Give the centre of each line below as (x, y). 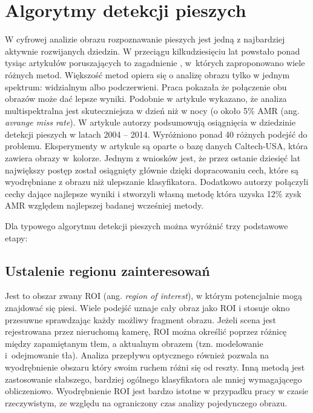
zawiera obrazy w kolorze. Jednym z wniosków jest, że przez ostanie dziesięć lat (153, 158)
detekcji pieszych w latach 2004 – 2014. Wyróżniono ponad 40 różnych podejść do (156, 134)
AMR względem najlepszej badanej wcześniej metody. (104, 205)
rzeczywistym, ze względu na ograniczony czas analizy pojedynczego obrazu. (146, 402)
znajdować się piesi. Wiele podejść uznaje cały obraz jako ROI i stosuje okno (147, 308)
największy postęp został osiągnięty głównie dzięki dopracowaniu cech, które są (152, 170)
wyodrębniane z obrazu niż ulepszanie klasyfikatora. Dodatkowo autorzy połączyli (157, 182)
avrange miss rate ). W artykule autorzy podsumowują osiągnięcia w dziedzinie (150, 122)
